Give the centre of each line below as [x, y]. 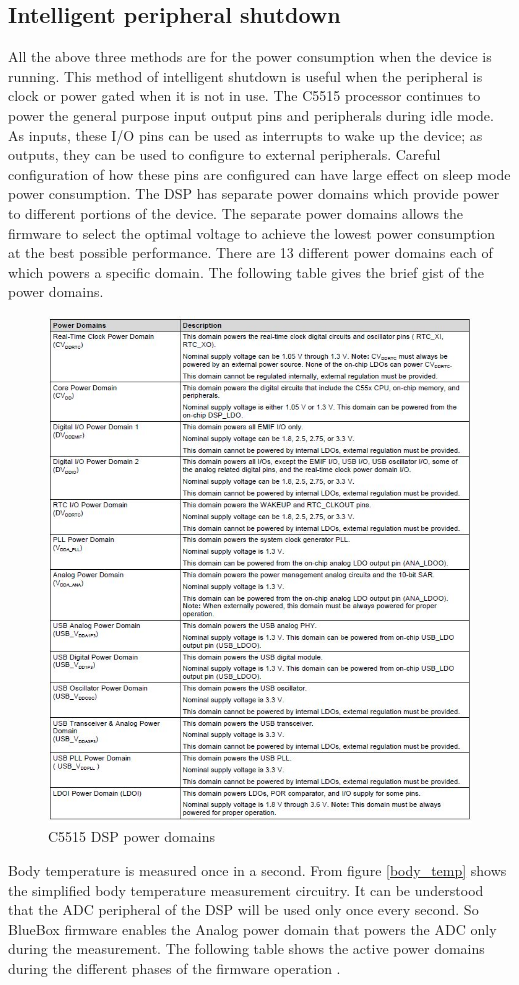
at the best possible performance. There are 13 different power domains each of [250, 252]
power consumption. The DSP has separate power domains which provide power [254, 193]
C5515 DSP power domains [131, 836]
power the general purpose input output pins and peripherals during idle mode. [251, 114]
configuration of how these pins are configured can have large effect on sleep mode [259, 173]
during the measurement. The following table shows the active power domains [246, 948]
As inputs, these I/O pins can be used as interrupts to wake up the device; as [245, 134]
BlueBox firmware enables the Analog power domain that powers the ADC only [252, 928]
